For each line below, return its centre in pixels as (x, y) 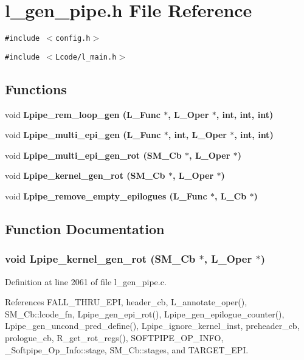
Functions (36, 88)
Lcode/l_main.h (86, 57)
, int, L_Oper (197, 135)
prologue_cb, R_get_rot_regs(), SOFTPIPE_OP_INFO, (114, 337)
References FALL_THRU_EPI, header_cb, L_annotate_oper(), (126, 302)
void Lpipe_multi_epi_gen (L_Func (83, 135)
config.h (73, 39)
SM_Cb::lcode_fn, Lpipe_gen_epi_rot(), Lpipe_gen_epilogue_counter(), (145, 313)
